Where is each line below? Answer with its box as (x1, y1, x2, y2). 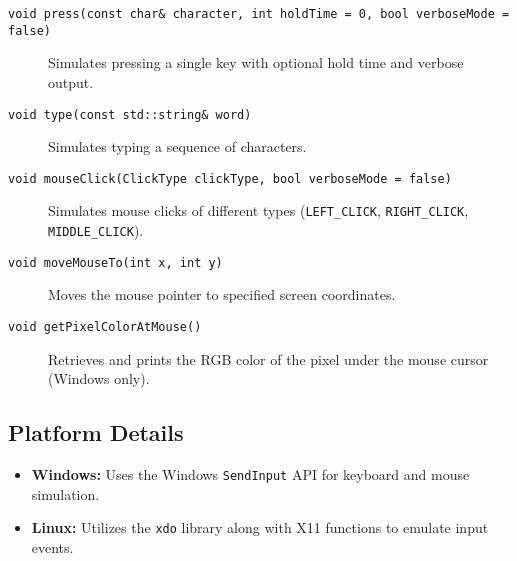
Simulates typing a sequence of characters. (48, 136, 307, 157)
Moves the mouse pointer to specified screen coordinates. (48, 284, 396, 305)
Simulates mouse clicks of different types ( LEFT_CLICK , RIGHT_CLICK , (48, 200, 469, 221)
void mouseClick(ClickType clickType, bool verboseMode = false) (8, 171, 452, 186)
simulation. (31, 483, 100, 504)
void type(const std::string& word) (8, 107, 252, 122)
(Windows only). (48, 368, 150, 389)
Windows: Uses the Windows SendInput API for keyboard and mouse (31, 464, 470, 485)
